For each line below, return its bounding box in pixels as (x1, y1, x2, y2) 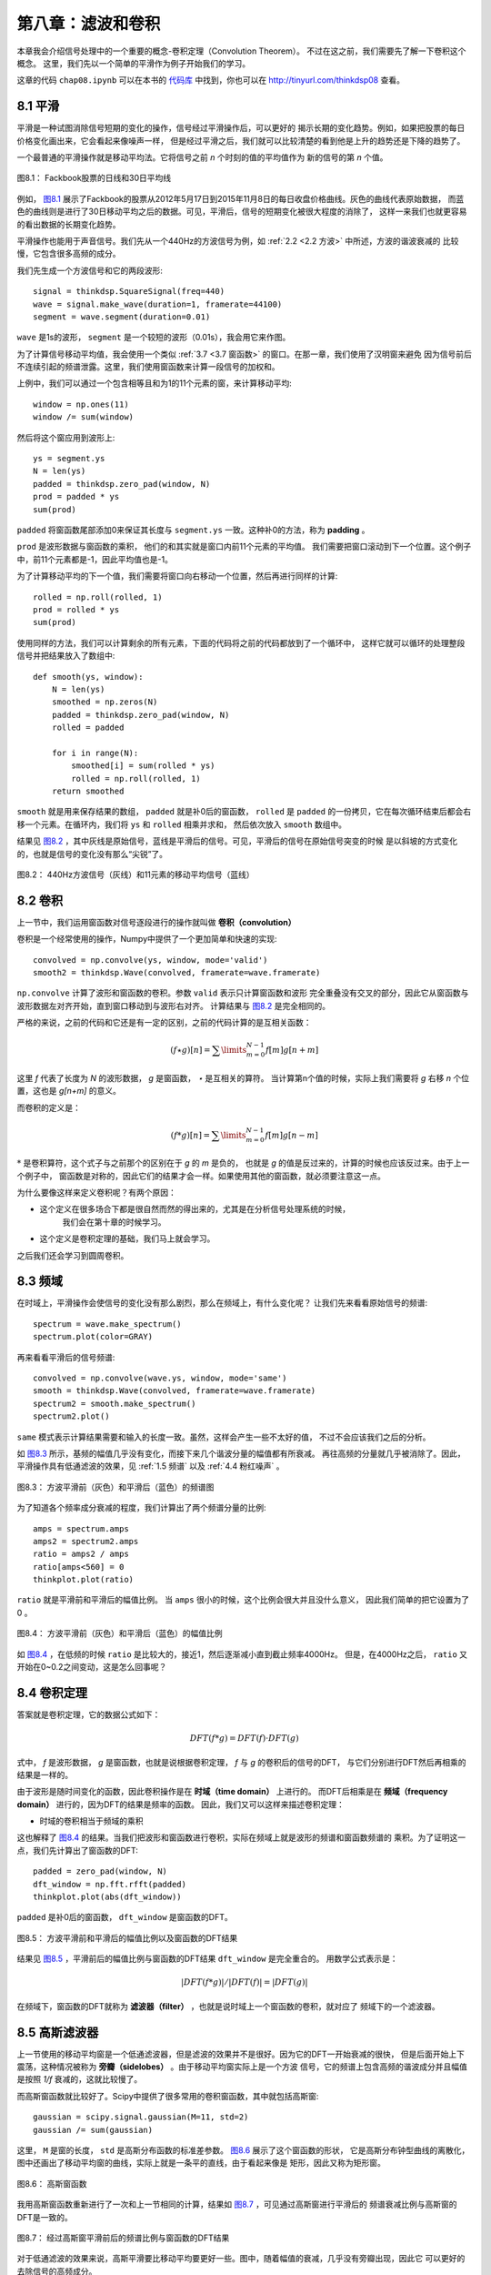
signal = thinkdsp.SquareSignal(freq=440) (33, 287, 225, 297)
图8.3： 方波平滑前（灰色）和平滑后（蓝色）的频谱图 (16, 1481, 215, 1492)
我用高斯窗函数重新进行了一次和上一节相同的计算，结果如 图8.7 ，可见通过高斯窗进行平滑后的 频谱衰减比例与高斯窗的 (16, 2199, 457, 2210)
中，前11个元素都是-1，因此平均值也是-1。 (16, 553, 173, 564)
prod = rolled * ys (33, 604, 120, 614)
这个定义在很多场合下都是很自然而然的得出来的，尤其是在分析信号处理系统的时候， (39, 1204, 350, 1215)
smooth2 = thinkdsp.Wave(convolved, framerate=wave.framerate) (33, 967, 321, 978)
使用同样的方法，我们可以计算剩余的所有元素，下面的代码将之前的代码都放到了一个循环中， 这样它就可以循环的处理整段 (16, 637, 466, 648)
